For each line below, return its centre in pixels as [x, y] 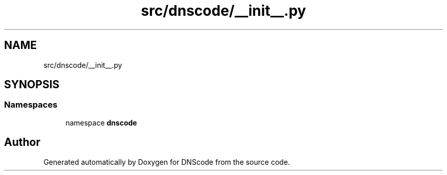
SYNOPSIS [32, 85]
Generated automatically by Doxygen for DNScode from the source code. [167, 162]
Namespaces [31, 105]
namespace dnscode [101, 122]
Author [22, 142]
